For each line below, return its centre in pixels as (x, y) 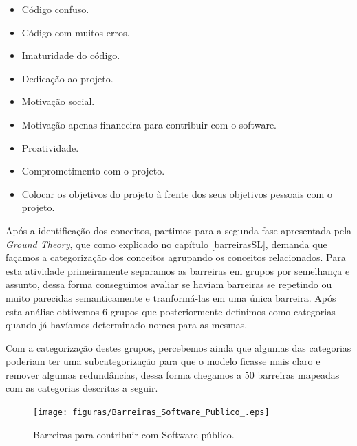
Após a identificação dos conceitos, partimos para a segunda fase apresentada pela (179, 230)
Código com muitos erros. (76, 32)
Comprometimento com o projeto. (93, 171)
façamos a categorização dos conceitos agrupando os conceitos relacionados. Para (176, 257)
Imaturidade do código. (71, 55)
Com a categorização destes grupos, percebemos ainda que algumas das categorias (178, 347)
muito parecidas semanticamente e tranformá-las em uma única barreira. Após (171, 297)
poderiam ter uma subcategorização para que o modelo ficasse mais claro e (163, 361)
